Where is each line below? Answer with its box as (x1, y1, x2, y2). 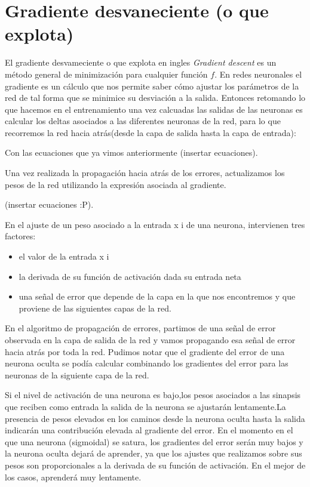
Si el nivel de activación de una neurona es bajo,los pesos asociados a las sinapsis (5, 389, 301, 401)
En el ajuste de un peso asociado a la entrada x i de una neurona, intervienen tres (5, 218, 305, 230)
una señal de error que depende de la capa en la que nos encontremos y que (19, 290, 296, 303)
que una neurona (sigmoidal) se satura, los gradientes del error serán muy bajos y (5, 435, 303, 448)
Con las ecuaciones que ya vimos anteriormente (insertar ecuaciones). (5, 146, 258, 159)
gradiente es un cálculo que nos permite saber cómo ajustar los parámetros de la (5, 79, 299, 92)
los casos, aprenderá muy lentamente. (5, 470, 142, 483)
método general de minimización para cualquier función (5, 67, 208, 80)
